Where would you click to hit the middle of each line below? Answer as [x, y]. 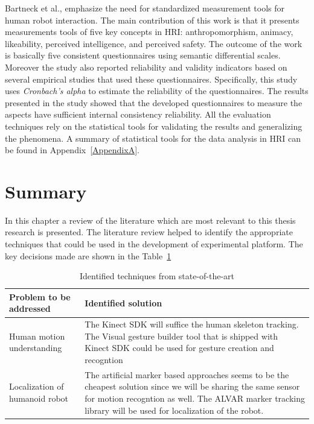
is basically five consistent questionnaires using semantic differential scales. [143, 55]
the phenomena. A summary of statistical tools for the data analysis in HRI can [153, 138]
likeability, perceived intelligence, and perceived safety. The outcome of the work [154, 43]
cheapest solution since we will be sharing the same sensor [192, 386]
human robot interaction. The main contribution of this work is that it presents [152, 20]
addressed [30, 309]
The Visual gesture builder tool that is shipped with [181, 336]
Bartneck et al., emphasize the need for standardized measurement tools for [145, 8]
